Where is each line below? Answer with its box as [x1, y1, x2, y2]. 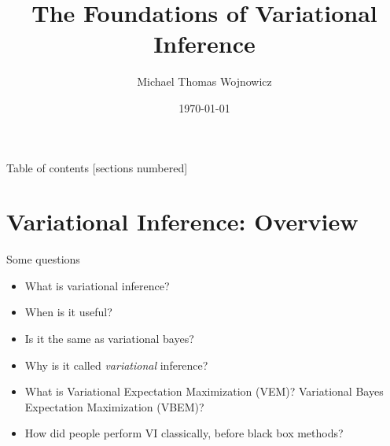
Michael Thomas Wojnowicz [137, 73, 272, 90]
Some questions [6, 251, 80, 267]
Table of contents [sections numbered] [6, 159, 188, 175]
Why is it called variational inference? [24, 356, 208, 373]
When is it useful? [24, 304, 112, 320]
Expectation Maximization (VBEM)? [24, 398, 204, 415]
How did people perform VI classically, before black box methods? [24, 425, 344, 441]
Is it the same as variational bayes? [24, 330, 194, 346]
